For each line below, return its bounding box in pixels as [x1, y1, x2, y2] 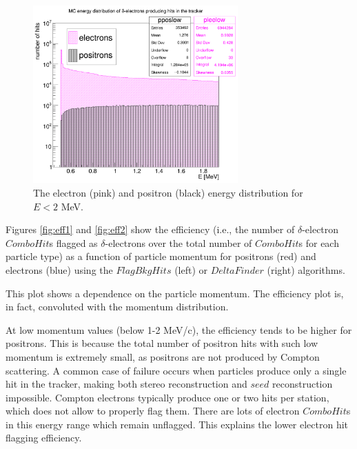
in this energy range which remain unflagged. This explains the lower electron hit [6, 417, 349, 431]
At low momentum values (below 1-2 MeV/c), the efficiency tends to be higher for [6, 322, 352, 337]
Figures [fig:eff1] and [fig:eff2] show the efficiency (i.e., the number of [6, 222, 295, 237]
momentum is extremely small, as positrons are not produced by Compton [6, 349, 320, 363]
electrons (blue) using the [6, 262, 113, 277]
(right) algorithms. [267, 262, 345, 277]
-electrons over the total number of [105, 235, 252, 250]
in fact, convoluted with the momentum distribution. [6, 299, 229, 314]
